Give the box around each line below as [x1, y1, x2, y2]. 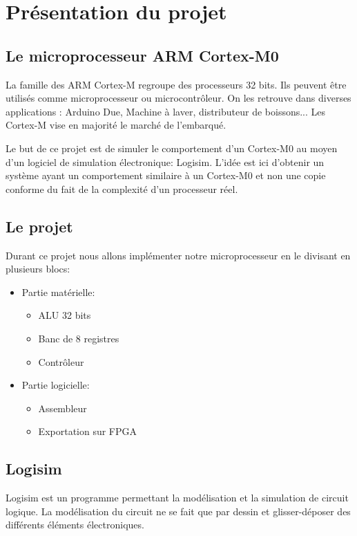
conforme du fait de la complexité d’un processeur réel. [6, 181, 238, 196]
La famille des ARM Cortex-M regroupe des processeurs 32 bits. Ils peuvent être [6, 77, 347, 91]
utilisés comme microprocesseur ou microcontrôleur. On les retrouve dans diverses [6, 91, 351, 105]
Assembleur [38, 400, 87, 415]
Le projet [6, 215, 73, 237]
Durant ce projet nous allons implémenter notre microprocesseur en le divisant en [6, 248, 351, 262]
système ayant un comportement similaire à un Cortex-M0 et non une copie [6, 168, 326, 183]
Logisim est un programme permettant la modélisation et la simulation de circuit [6, 490, 349, 505]
